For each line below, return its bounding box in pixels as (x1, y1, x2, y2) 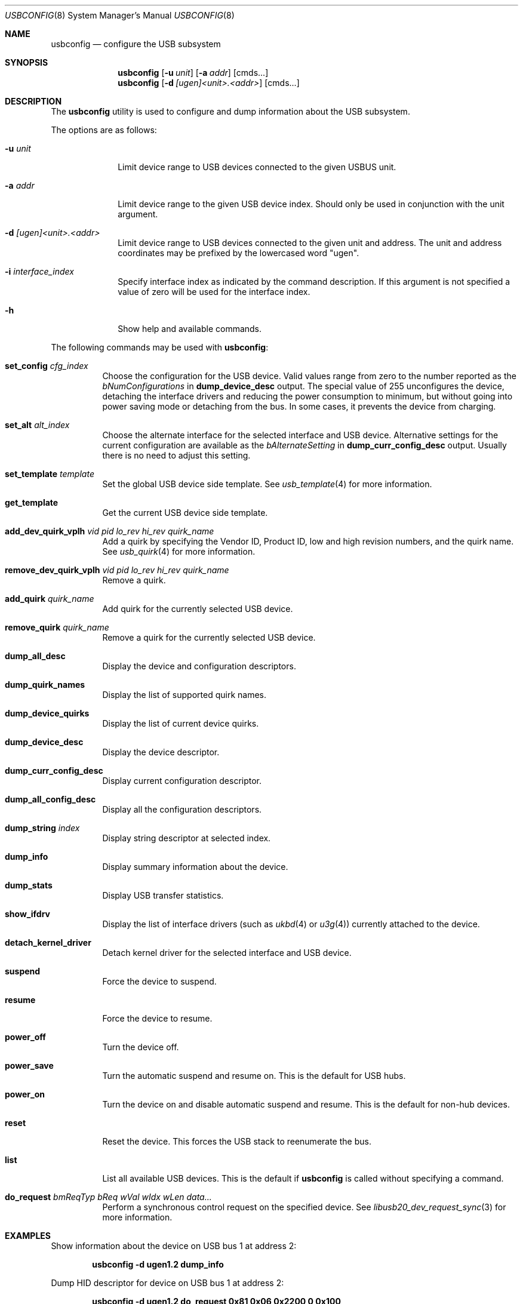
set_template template (5, 469, 94, 479)
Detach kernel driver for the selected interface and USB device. (102, 948, 352, 958)
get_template (5, 497, 59, 508)
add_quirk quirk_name (5, 593, 94, 604)
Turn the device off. (102, 1042, 179, 1052)
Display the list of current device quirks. (102, 718, 259, 728)
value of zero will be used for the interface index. (118, 287, 310, 297)
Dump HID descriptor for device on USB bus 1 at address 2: (51, 1278, 284, 1288)
